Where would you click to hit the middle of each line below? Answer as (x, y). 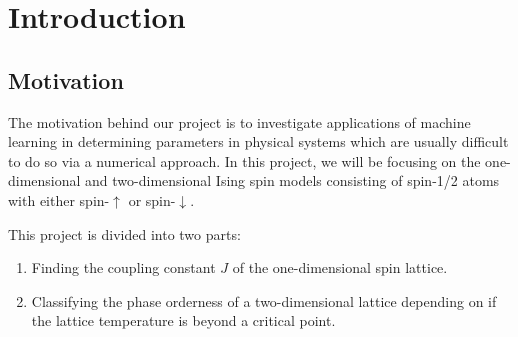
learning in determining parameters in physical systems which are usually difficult (258, 141)
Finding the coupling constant (123, 267)
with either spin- (59, 199)
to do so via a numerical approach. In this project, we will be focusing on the (244, 160)
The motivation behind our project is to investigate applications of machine (239, 121)
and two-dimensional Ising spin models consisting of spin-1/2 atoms (292, 180)
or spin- (152, 199)
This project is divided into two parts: (124, 233)
